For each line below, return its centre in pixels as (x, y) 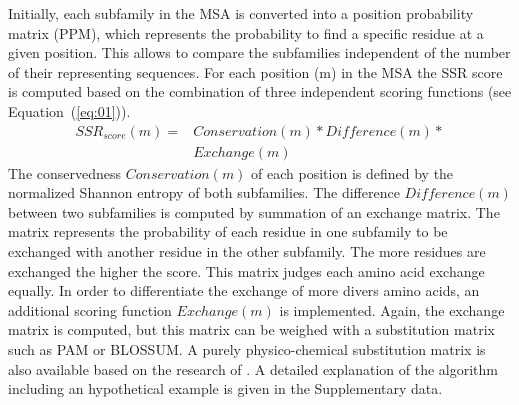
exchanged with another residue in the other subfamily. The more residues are (247, 251)
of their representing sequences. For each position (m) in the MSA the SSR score (255, 71)
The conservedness (65, 172)
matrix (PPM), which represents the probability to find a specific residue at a (246, 32)
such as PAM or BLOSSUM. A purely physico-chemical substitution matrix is (247, 348)
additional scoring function (90, 309)
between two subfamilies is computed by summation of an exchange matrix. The (254, 211)
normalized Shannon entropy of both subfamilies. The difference (204, 192)
